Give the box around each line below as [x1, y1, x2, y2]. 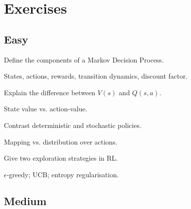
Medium [4, 193, 47, 208]
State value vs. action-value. [4, 104, 87, 114]
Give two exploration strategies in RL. [4, 153, 118, 163]
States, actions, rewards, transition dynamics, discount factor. [4, 71, 188, 81]
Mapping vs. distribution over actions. [4, 136, 118, 146]
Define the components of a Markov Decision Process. [4, 54, 164, 64]
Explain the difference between [4, 87, 96, 97]
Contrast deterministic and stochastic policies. [4, 120, 141, 130]
